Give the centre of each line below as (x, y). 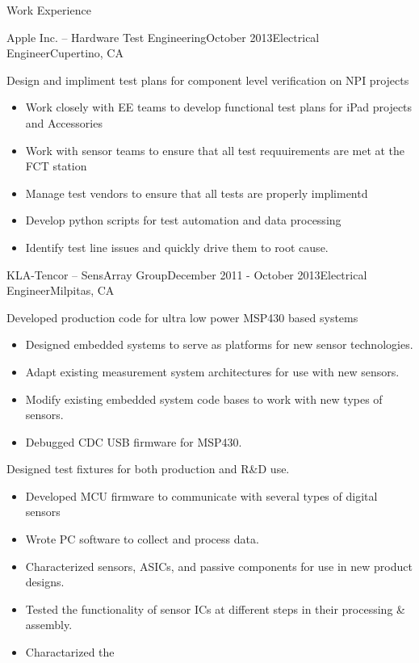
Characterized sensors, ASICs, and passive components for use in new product (219, 566)
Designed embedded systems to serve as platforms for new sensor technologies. (219, 344)
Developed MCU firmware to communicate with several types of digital (201, 495)
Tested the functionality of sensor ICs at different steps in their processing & (215, 608)
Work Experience (49, 10)
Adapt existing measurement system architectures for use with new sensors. (212, 371)
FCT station (56, 166)
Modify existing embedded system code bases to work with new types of (204, 399)
